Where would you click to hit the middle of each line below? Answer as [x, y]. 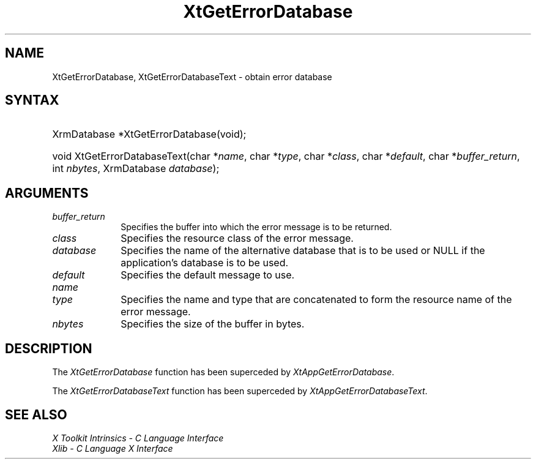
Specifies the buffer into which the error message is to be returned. [256, 227]
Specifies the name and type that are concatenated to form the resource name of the [316, 300]
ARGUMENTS [47, 193]
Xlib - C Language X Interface [113, 448]
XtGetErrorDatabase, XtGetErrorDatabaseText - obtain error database [192, 77]
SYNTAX [32, 100]
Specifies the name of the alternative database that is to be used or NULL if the [303, 251]
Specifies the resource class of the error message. [237, 238]
